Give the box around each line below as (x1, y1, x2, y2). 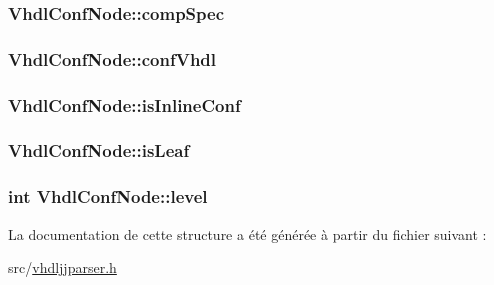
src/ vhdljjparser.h (8, 257, 117, 278)
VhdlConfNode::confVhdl (8, 46, 217, 71)
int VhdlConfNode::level (8, 184, 208, 209)
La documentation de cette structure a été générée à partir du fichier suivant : (8, 223, 487, 244)
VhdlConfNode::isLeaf (8, 138, 190, 163)
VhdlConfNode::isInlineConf (8, 92, 241, 117)
